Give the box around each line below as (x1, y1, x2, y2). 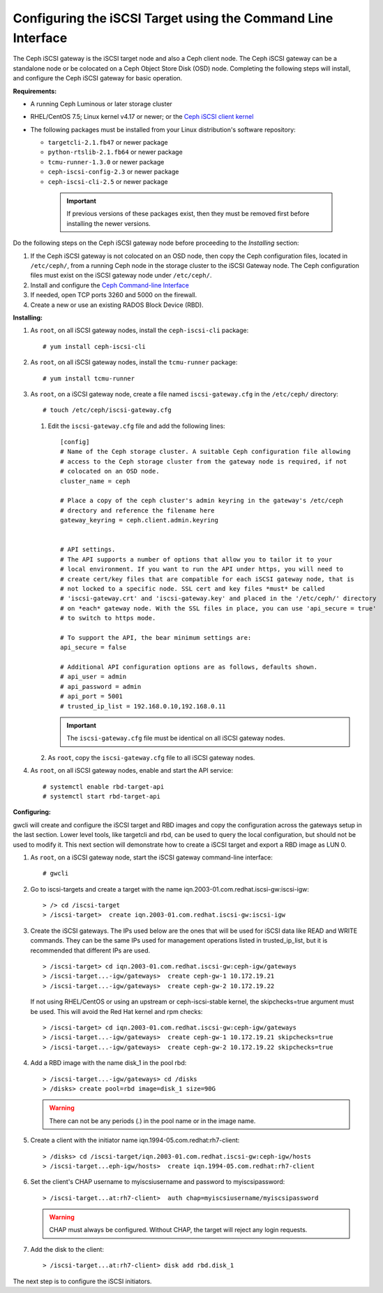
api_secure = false (60, 643, 127, 652)
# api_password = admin (60, 683, 142, 690)
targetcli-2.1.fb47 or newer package (47, 138, 168, 147)
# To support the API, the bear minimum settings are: (60, 634, 252, 641)
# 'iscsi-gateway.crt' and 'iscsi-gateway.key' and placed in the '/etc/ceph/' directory (60, 594, 377, 603)
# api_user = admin (60, 673, 127, 681)
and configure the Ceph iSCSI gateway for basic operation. (13, 74, 183, 83)
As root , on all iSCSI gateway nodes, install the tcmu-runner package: (30, 358, 238, 366)
